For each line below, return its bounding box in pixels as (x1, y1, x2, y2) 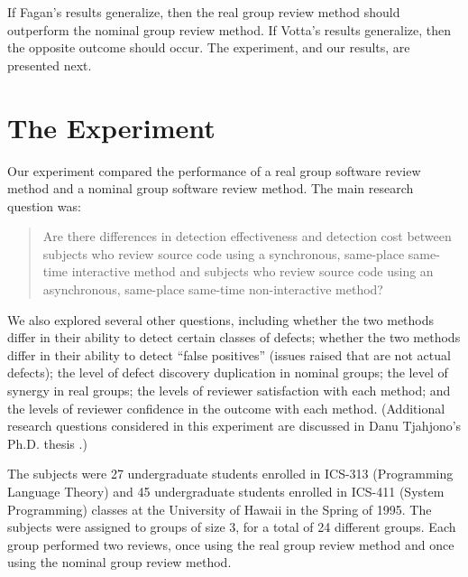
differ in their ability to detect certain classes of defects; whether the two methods (7, 328, 461, 347)
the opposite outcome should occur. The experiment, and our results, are (7, 38, 410, 57)
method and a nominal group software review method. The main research (7, 179, 414, 198)
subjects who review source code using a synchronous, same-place (42, 244, 405, 263)
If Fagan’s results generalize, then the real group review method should (7, 3, 400, 21)
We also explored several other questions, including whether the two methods (7, 310, 435, 329)
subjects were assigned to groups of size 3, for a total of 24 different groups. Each (7, 517, 456, 536)
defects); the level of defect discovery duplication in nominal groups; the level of (7, 363, 448, 382)
